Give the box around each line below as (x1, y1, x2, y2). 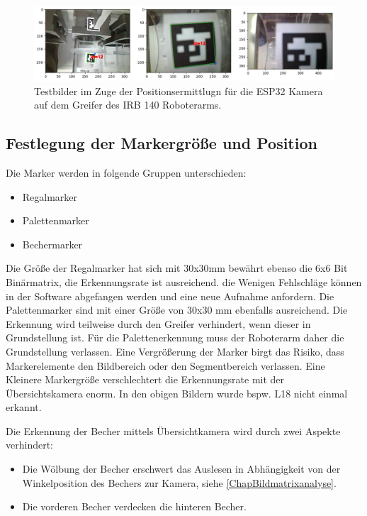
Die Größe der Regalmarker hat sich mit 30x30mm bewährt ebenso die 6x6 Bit (6, 260, 348, 275)
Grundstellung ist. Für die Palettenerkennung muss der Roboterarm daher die (6, 330, 344, 345)
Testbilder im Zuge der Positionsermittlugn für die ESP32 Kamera (34, 83, 323, 98)
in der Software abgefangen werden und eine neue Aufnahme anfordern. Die (6, 288, 334, 303)
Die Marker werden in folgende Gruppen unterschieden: (6, 165, 247, 180)
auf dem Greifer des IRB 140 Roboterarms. (34, 97, 222, 112)
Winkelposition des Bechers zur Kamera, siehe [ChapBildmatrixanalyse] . (22, 475, 337, 490)
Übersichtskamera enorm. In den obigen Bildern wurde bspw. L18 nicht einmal (6, 385, 348, 400)
